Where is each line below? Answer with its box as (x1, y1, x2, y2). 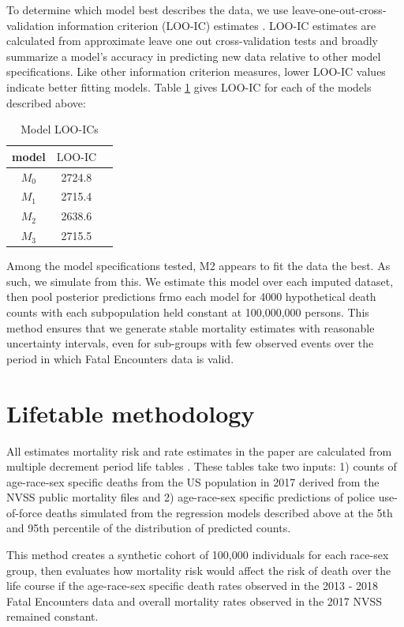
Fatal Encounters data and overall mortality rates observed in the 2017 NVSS (6, 592, 383, 609)
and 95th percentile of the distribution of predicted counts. (6, 520, 291, 536)
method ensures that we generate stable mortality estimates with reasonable (6, 319, 375, 336)
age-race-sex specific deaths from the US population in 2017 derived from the (6, 473, 380, 490)
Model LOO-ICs (21, 121, 99, 137)
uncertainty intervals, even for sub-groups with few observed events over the (6, 335, 374, 351)
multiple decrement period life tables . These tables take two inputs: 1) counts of (6, 458, 397, 475)
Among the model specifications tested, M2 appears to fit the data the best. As (6, 257, 391, 274)
